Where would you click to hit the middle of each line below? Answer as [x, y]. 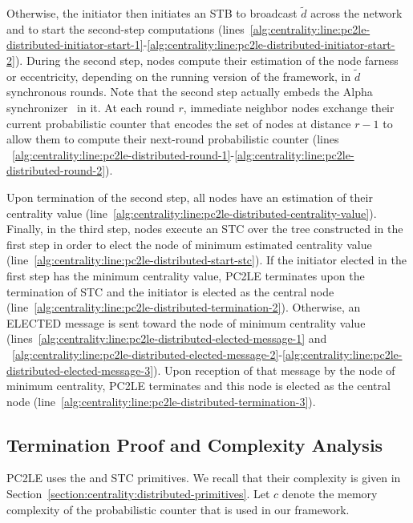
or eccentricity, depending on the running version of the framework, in [179, 76]
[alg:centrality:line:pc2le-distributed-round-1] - [123, 154]
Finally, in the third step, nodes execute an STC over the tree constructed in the [205, 229]
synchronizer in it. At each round [91, 107]
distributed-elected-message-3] [80, 370]
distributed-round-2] [56, 170]
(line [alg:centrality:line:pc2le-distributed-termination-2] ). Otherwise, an [184, 307]
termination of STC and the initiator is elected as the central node [170, 291]
